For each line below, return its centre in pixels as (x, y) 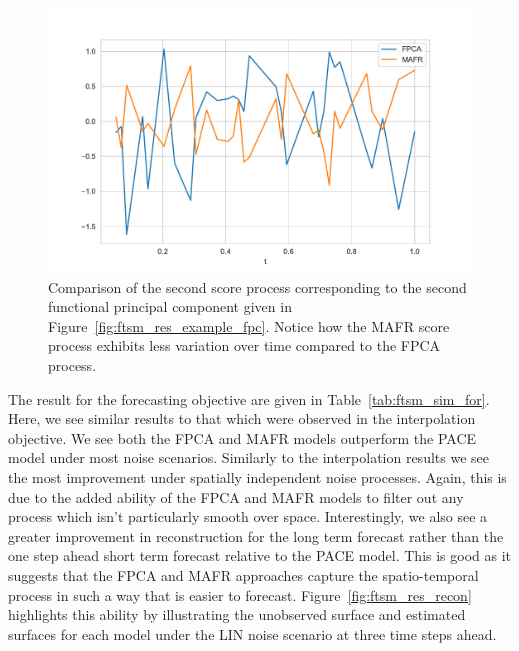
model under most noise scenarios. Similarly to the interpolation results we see (248, 457)
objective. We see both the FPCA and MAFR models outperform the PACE (242, 437)
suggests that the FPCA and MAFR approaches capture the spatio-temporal (243, 574)
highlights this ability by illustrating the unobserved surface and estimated (237, 614)
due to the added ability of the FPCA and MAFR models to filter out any (236, 496)
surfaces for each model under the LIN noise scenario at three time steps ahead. (252, 633)
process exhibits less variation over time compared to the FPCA (244, 345)
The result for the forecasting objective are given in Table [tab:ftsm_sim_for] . (249, 398)
